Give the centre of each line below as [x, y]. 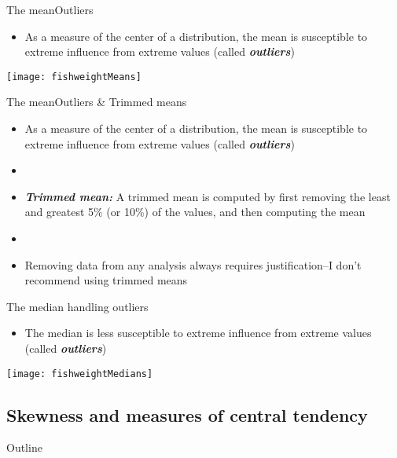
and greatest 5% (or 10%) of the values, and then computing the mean [195, 212]
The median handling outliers [77, 306]
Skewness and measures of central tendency [187, 414]
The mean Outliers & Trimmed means [97, 102]
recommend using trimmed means [106, 280]
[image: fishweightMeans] [74, 77]
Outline [24, 447]
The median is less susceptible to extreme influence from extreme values [198, 333]
